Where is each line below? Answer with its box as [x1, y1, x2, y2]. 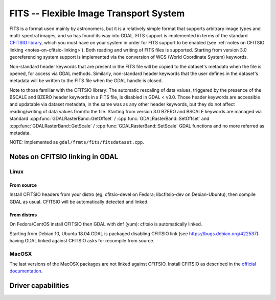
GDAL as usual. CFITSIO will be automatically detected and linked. [9, 198, 149, 205]
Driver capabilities [9, 281, 70, 290]
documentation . [9, 268, 43, 274]
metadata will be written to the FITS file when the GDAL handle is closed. [9, 78, 163, 84]
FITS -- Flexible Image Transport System [9, 8, 185, 19]
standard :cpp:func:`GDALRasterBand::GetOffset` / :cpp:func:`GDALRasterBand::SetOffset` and [9, 115, 210, 122]
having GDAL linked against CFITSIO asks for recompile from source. [9, 237, 155, 243]
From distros [9, 212, 37, 218]
